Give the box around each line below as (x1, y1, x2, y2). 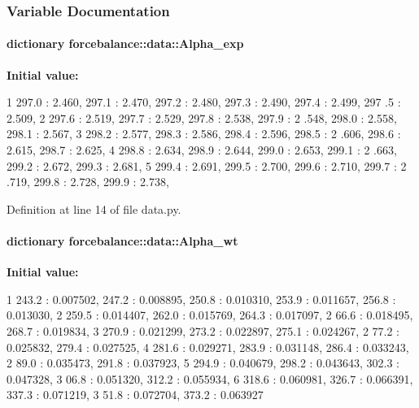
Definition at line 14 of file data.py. (7, 200, 181, 217)
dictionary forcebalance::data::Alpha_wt (7, 232, 238, 249)
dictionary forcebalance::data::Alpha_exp (7, 35, 244, 52)
